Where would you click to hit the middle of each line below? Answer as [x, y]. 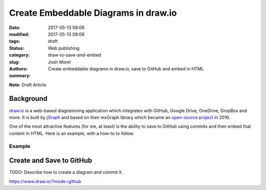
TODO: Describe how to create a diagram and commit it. [66, 172]
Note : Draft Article [28, 85]
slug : [14, 62]
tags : [15, 41]
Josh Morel [59, 62]
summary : [20, 76]
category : [19, 55]
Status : [17, 48]
